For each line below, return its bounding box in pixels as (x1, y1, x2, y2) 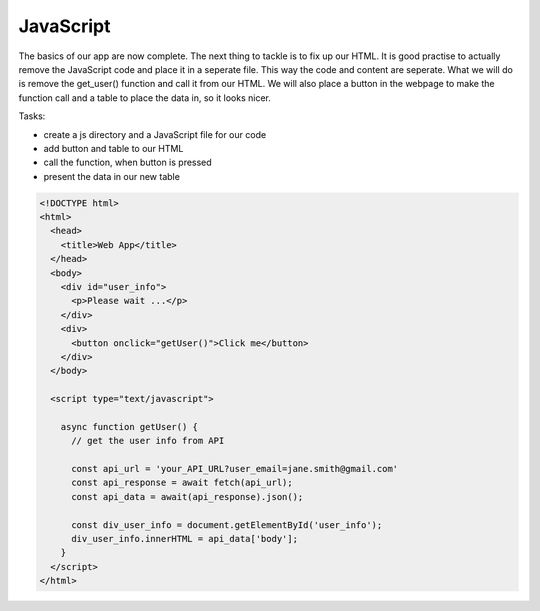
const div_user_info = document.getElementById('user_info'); (71, 519, 383, 530)
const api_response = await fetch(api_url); (71, 477, 294, 489)
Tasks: (18, 110, 46, 122)
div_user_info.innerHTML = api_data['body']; (71, 533, 299, 545)
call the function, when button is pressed (43, 156, 212, 169)
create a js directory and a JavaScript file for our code (43, 128, 267, 140)
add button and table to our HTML (43, 142, 184, 154)
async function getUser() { (60, 421, 199, 432)
